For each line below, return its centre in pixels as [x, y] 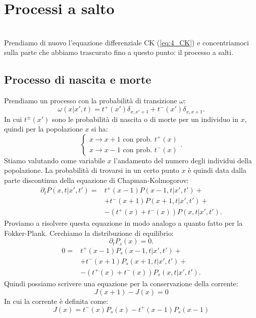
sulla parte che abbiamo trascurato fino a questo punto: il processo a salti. [119, 52]
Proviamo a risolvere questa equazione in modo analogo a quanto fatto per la [123, 223]
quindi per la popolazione [43, 129]
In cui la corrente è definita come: [56, 301]
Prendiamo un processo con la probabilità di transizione [91, 101]
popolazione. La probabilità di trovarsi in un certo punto [92, 170]
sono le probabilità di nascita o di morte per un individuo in [145, 119]
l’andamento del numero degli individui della [183, 160]
